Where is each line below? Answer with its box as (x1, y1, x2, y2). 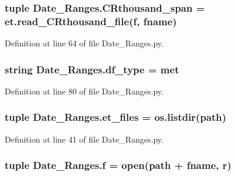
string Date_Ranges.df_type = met (5, 62, 179, 76)
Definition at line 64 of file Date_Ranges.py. (5, 37, 164, 49)
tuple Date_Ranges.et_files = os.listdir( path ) (5, 110, 227, 124)
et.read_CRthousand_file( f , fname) (5, 13, 177, 28)
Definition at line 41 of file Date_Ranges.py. (5, 133, 164, 145)
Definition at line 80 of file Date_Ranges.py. (5, 84, 164, 97)
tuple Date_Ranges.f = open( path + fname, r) (5, 158, 231, 172)
